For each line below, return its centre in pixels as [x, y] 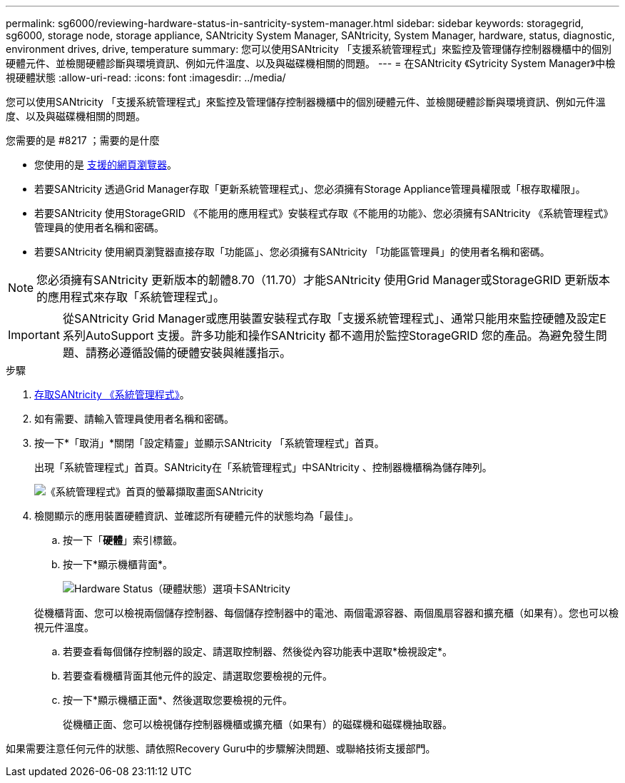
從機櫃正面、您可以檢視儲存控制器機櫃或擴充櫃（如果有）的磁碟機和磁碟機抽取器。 [258, 724]
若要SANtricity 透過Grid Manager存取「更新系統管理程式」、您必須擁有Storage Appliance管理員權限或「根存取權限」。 [310, 189]
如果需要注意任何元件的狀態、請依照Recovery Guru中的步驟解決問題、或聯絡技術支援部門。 [221, 748]
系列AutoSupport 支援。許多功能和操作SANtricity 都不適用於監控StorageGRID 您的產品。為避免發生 [329, 335]
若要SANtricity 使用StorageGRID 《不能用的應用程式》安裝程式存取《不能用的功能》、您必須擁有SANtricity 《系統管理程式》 [324, 213]
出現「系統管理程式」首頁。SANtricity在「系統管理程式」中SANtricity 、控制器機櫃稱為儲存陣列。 [263, 467]
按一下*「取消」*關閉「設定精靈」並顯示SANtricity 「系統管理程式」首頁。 [209, 443]
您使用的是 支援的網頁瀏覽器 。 [106, 165]
